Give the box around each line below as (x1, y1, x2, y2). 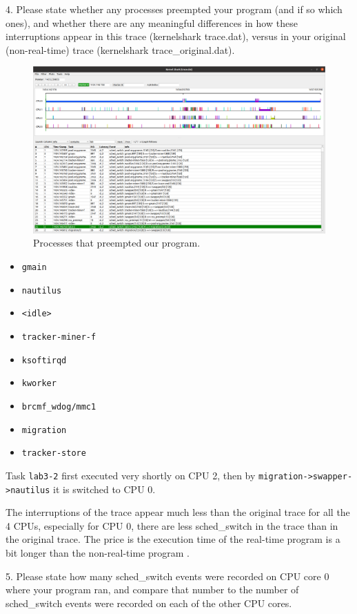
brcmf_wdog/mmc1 (21, 401, 96, 412)
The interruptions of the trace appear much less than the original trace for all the (6, 505, 350, 519)
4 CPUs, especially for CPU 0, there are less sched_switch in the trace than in (6, 518, 338, 533)
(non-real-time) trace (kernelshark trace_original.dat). (6, 42, 235, 57)
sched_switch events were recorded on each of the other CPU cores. (6, 595, 292, 610)
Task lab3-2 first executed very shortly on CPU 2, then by (6, 468, 256, 482)
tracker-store (21, 448, 86, 459)
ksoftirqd (21, 355, 67, 365)
